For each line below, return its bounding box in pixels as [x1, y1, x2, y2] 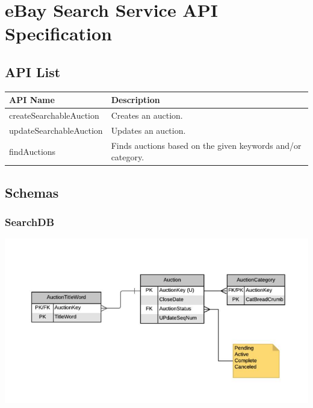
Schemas [5, 183, 59, 201]
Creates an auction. [111, 109, 183, 122]
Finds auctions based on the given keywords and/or [111, 139, 302, 151]
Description [111, 93, 160, 106]
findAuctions [9, 145, 56, 157]
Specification [5, 21, 112, 46]
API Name [9, 93, 55, 106]
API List [5, 62, 61, 81]
